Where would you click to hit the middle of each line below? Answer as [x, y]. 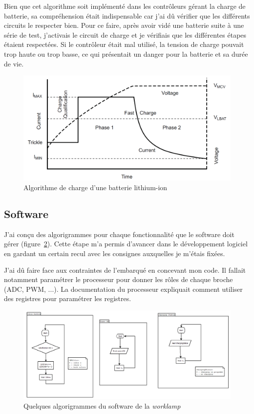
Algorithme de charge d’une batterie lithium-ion [95, 187]
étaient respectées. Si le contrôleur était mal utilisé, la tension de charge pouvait [124, 44]
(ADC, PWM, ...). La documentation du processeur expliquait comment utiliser [123, 289]
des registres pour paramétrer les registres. [68, 298]
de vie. [14, 63]
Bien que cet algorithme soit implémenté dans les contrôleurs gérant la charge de [125, 6]
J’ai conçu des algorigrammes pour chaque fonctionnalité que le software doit [119, 234]
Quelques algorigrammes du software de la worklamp [102, 405]
